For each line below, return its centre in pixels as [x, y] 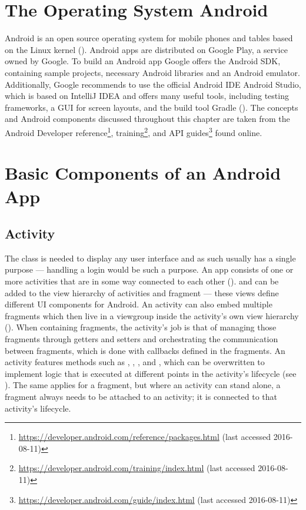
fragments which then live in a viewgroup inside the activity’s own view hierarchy [152, 315]
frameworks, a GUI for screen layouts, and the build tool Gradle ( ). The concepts [152, 107]
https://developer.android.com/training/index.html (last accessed [137, 468]
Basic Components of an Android [143, 173]
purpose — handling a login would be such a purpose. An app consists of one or [149, 269]
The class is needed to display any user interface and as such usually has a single [150, 258]
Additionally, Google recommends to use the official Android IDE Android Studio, [153, 84]
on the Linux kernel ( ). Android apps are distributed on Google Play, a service [146, 49]
